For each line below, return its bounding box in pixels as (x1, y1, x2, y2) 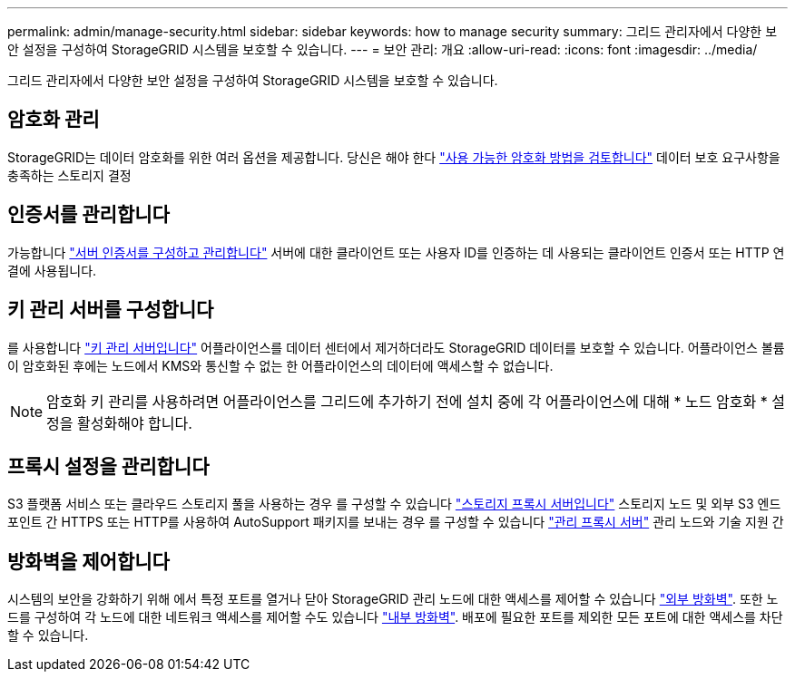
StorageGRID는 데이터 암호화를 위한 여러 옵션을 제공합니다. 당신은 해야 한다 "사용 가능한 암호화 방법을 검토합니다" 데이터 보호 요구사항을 (7, 149, 780, 165)
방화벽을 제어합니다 (7, 549, 170, 573)
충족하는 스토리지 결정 (7, 167, 132, 183)
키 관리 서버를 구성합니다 (7, 298, 214, 322)
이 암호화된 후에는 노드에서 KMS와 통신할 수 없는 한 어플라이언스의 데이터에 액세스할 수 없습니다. (7, 357, 554, 373)
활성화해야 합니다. (77, 413, 192, 432)
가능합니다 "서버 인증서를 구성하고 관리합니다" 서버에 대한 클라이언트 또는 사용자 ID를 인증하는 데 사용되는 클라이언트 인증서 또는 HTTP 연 (7, 244, 785, 260)
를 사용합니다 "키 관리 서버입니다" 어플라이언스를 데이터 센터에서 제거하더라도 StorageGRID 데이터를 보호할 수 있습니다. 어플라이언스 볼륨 (7, 339, 785, 355)
